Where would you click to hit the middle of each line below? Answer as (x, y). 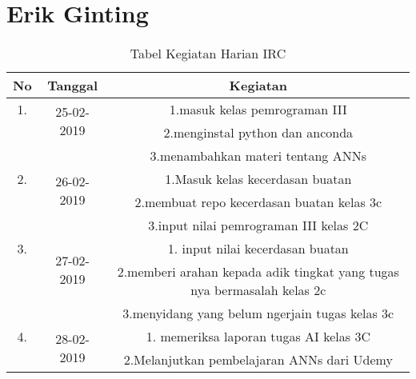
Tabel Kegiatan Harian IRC (208, 54)
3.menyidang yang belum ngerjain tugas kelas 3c (258, 313)
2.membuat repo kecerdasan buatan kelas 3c (258, 202)
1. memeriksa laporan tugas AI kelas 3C (258, 337)
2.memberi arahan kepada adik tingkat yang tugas (258, 272)
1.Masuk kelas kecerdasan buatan (258, 179)
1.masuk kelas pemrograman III (258, 110)
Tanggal (73, 86)
